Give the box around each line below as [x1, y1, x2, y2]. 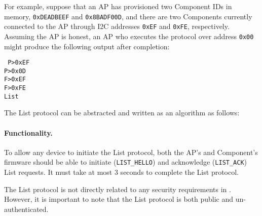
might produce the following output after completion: [4, 41, 170, 51]
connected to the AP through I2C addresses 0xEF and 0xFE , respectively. [4, 21, 230, 32]
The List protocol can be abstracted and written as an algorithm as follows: [4, 107, 240, 118]
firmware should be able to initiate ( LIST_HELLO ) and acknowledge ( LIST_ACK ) [4, 157, 247, 167]
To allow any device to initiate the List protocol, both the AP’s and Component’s [4, 146, 258, 157]
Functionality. [4, 127, 53, 138]
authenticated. [4, 203, 49, 214]
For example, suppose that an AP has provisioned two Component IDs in [4, 1, 232, 11]
